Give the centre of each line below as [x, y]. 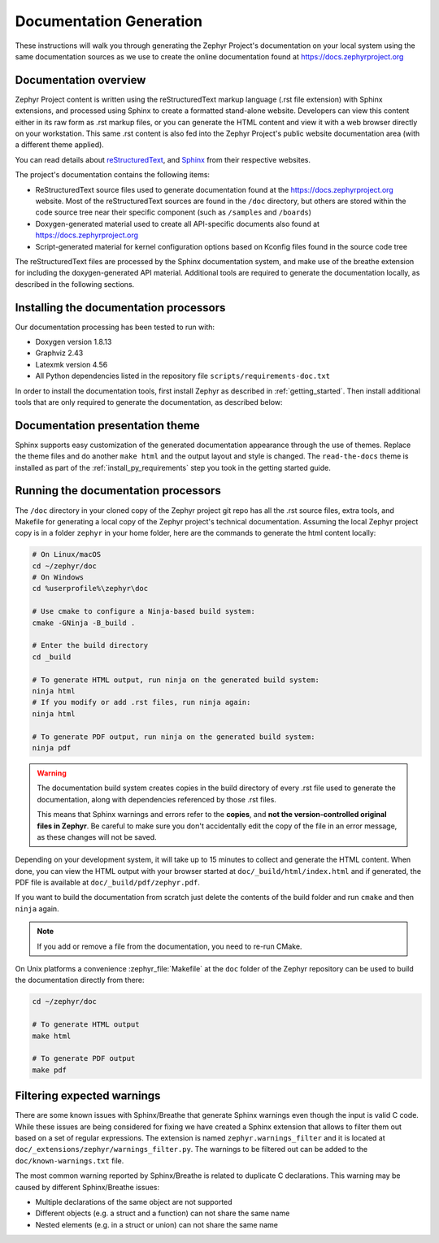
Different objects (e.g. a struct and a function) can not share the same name [163, 1213]
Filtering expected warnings [88, 1096]
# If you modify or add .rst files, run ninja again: [141, 702]
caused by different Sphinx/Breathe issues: [87, 1187]
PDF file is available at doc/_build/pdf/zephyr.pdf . [108, 883]
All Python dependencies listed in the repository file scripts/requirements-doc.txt [183, 376]
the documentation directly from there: [80, 980]
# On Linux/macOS [67, 554]
